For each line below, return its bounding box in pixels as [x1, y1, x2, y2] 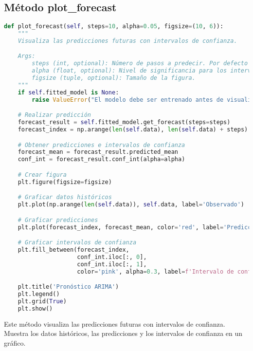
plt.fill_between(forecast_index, [18, 246, 129, 253]
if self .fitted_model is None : [18, 89, 119, 96]
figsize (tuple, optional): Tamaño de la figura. [32, 74, 196, 82]
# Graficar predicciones [18, 216, 98, 223]
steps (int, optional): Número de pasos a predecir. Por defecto [32, 60, 248, 67]
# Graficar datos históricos [18, 194, 112, 201]
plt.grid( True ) [18, 297, 67, 305]
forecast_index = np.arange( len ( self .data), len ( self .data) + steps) [18, 126, 248, 133]
